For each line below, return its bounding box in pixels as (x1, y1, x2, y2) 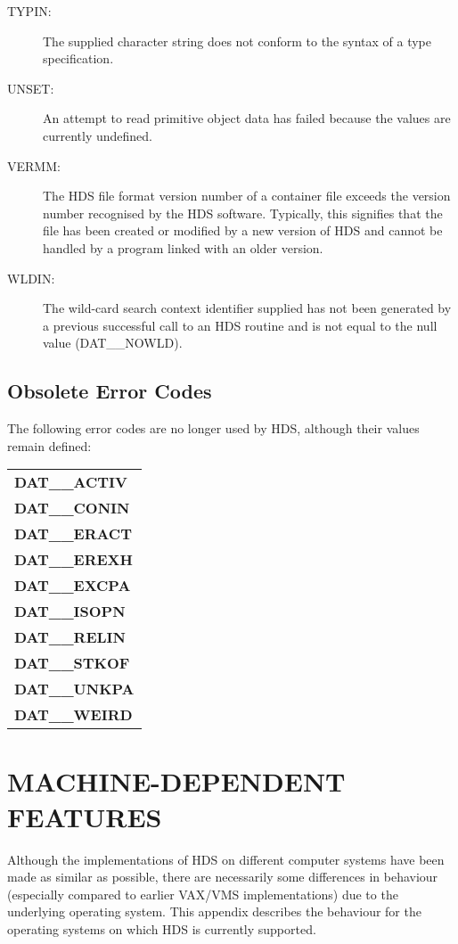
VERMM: (7, 156, 61, 175)
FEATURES (7, 798, 162, 834)
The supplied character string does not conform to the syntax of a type (43, 31, 432, 50)
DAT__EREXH (14, 549, 133, 571)
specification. (43, 49, 114, 68)
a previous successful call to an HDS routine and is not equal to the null (43, 316, 438, 334)
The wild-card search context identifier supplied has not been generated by (43, 299, 452, 317)
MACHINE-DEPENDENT (7, 763, 346, 800)
